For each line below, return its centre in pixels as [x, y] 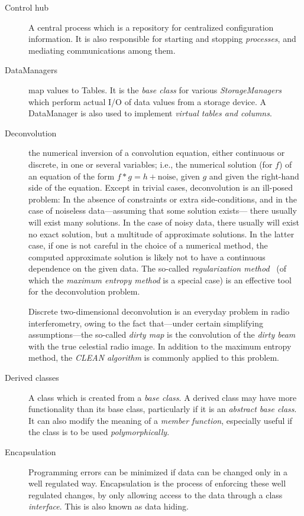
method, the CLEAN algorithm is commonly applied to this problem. [154, 357]
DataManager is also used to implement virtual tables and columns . [150, 113]
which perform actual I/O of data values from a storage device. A [148, 101]
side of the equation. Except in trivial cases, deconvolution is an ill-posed [161, 187]
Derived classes [32, 378]
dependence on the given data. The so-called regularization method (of [157, 268]
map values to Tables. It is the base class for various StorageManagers [155, 89]
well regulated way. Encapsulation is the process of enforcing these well [157, 483]
